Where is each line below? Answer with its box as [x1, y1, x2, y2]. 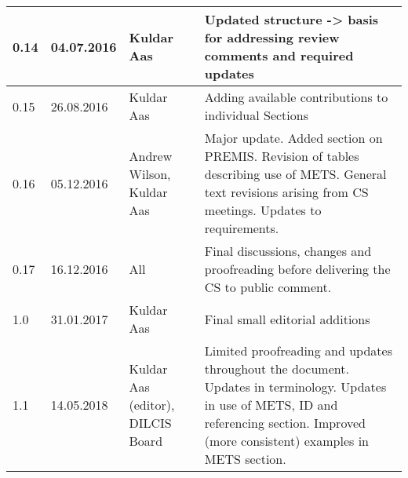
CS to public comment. [204, 278, 332, 296]
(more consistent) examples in [204, 432, 370, 450]
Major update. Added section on [204, 129, 383, 147]
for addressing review [204, 28, 340, 46]
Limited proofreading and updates [204, 341, 392, 359]
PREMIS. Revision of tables [204, 147, 359, 165]
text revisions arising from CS [204, 183, 369, 201]
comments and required [204, 46, 354, 64]
